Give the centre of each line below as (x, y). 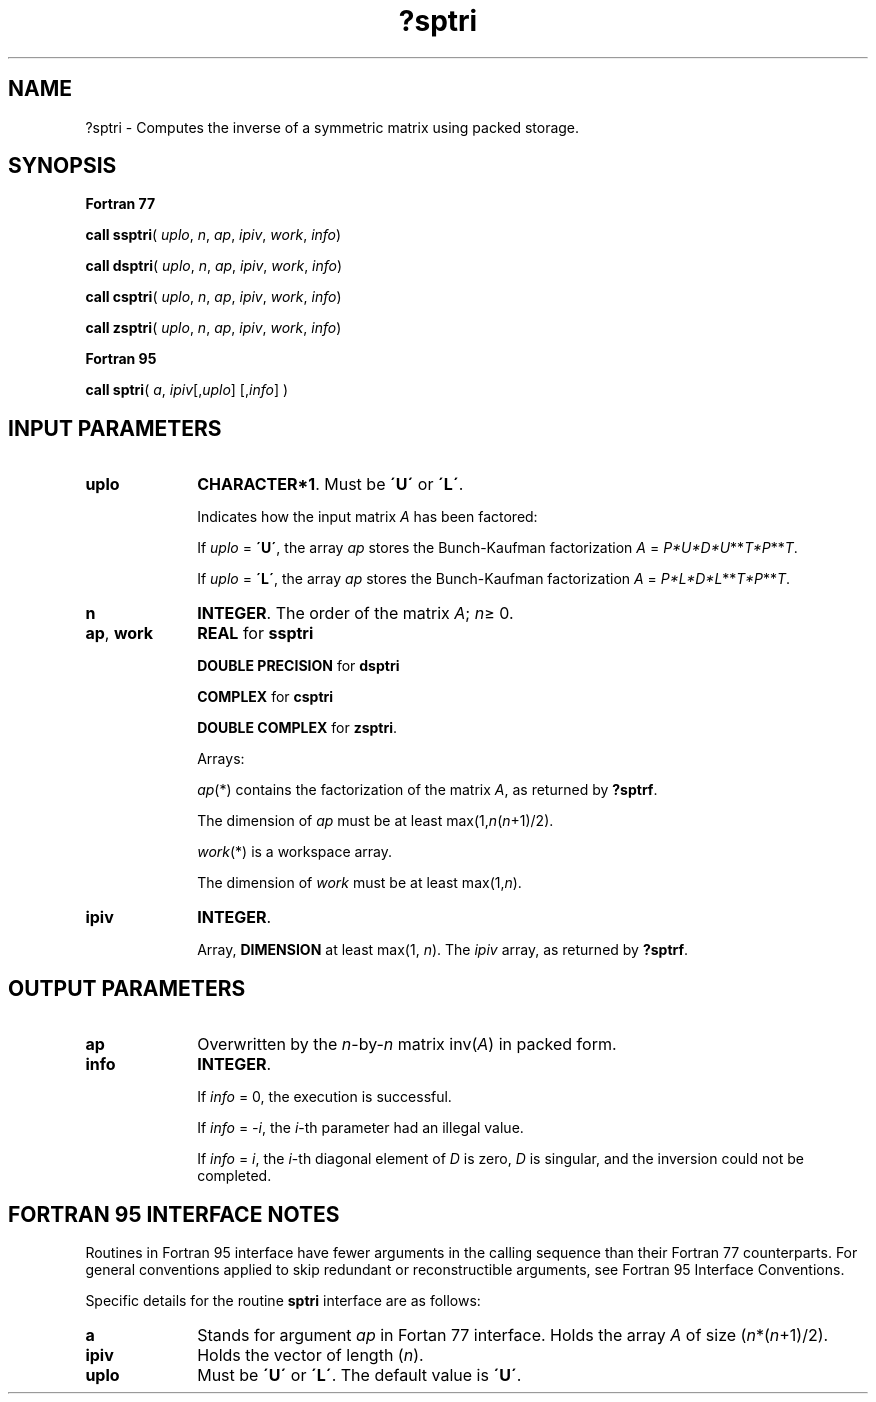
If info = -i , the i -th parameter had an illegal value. (360, 1128)
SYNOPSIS (62, 166)
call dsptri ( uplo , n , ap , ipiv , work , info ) (214, 266)
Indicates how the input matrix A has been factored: (367, 517)
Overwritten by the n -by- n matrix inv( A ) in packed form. (407, 1044)
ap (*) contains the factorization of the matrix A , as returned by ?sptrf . (427, 790)
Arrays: (221, 759)
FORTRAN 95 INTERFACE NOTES (174, 1214)
